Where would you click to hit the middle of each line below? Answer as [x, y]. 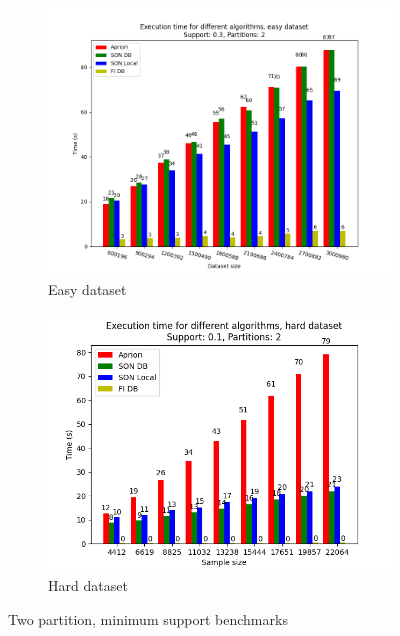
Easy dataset [87, 289]
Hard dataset [88, 585]
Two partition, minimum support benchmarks [148, 618]
